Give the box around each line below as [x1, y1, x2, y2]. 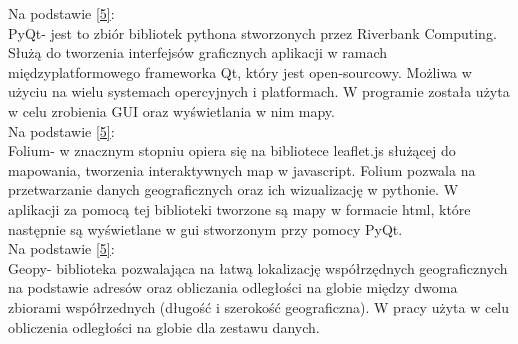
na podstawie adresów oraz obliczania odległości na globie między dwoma [8, 277, 458, 298]
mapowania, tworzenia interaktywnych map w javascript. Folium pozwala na [8, 159, 476, 180]
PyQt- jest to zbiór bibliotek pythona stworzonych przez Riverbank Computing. [8, 22, 497, 43]
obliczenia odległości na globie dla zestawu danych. [8, 316, 320, 337]
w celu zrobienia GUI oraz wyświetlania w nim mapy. [8, 100, 335, 121]
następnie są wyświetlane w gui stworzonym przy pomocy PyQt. [8, 218, 403, 239]
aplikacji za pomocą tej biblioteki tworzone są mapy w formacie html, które [8, 198, 471, 219]
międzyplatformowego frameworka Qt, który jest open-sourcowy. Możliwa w [8, 61, 472, 82]
